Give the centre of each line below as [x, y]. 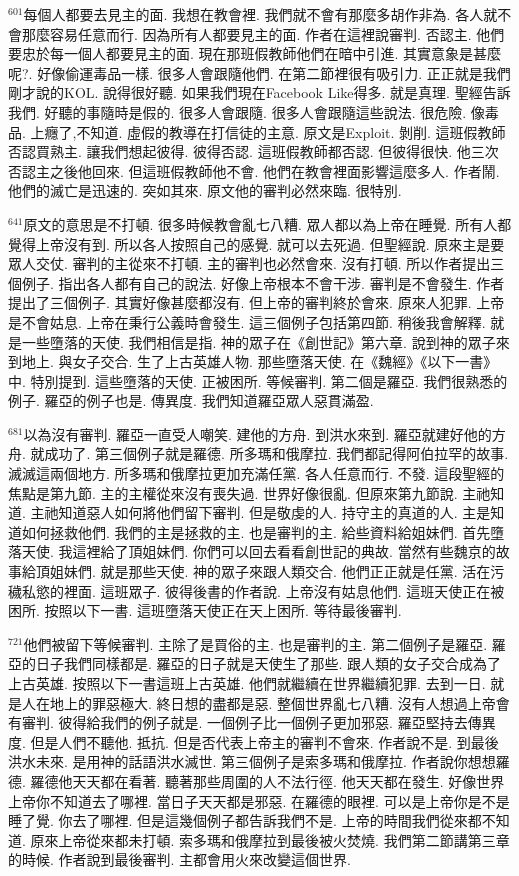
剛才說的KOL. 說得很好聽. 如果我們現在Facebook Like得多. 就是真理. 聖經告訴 [259, 92]
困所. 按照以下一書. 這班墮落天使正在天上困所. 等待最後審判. [205, 610]
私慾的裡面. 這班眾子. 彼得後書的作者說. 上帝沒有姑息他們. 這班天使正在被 [263, 590]
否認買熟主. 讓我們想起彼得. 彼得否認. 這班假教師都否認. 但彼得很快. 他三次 [253, 151]
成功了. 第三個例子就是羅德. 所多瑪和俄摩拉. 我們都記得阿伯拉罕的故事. [276, 453]
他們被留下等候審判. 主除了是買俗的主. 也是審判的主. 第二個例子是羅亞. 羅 [264, 643]
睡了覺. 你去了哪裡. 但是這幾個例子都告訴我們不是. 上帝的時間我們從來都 [245, 820]
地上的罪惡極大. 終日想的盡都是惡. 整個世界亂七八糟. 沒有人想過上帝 [272, 702]
